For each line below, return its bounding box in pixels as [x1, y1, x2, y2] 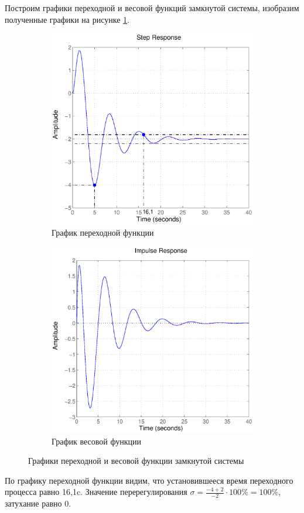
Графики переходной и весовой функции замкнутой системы [28, 455, 244, 467]
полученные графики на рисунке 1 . [5, 13, 129, 25]
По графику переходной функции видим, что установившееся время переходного [5, 474, 293, 486]
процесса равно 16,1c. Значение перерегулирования [5, 486, 187, 498]
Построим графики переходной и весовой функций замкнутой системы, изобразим [5, 2, 299, 13]
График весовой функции [52, 435, 141, 447]
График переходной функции [52, 226, 154, 238]
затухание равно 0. [5, 497, 71, 509]
